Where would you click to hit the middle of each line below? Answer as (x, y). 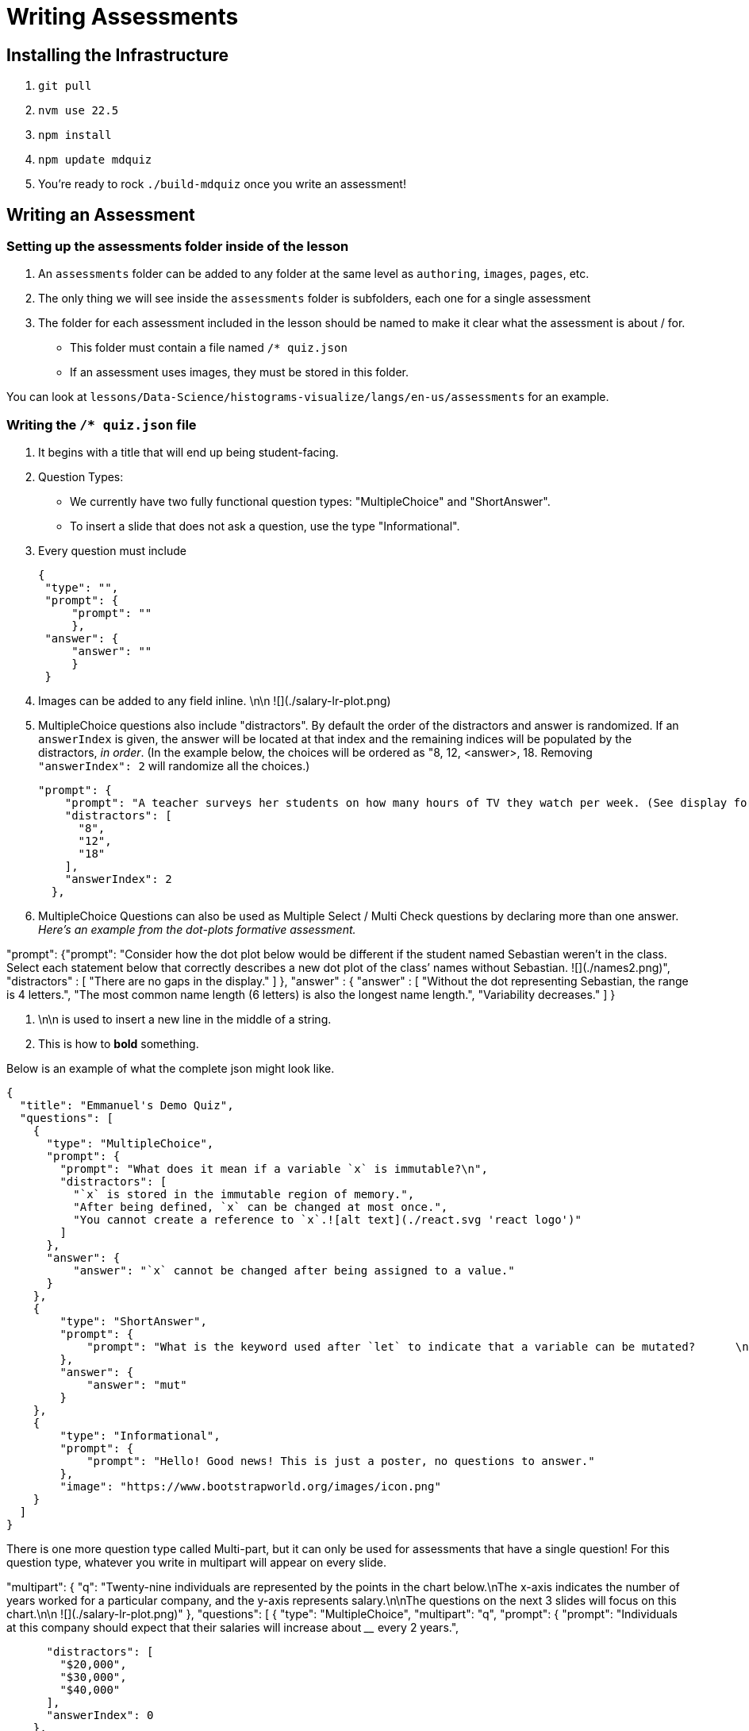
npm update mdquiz (95, 160)
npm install (75, 135)
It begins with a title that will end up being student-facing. (188, 453)
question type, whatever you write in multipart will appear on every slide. (197, 1563)
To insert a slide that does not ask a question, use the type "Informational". (265, 526)
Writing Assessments (123, 17)
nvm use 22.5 (79, 111)
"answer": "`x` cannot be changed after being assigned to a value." (294, 1271)
